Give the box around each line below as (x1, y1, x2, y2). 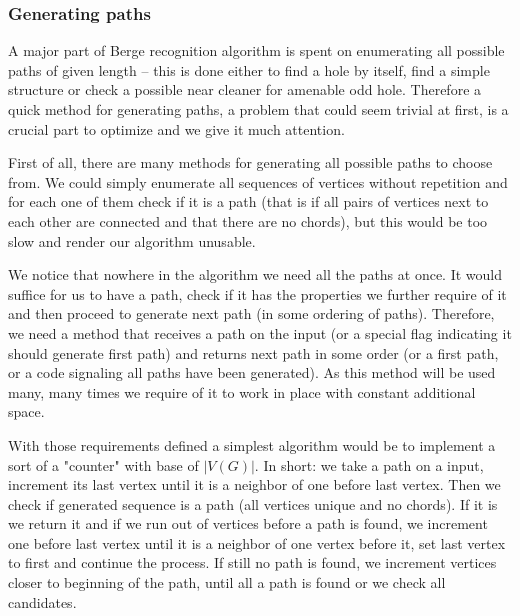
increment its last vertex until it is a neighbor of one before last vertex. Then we (8, 474, 501, 495)
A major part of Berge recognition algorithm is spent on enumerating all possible (8, 40, 505, 61)
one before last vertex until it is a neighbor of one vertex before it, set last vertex (8, 532, 506, 553)
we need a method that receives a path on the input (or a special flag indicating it (8, 322, 512, 343)
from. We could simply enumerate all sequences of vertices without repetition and (8, 171, 508, 192)
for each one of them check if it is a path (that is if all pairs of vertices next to (8, 191, 489, 212)
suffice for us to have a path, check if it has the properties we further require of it (8, 283, 507, 304)
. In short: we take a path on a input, (254, 454, 484, 475)
